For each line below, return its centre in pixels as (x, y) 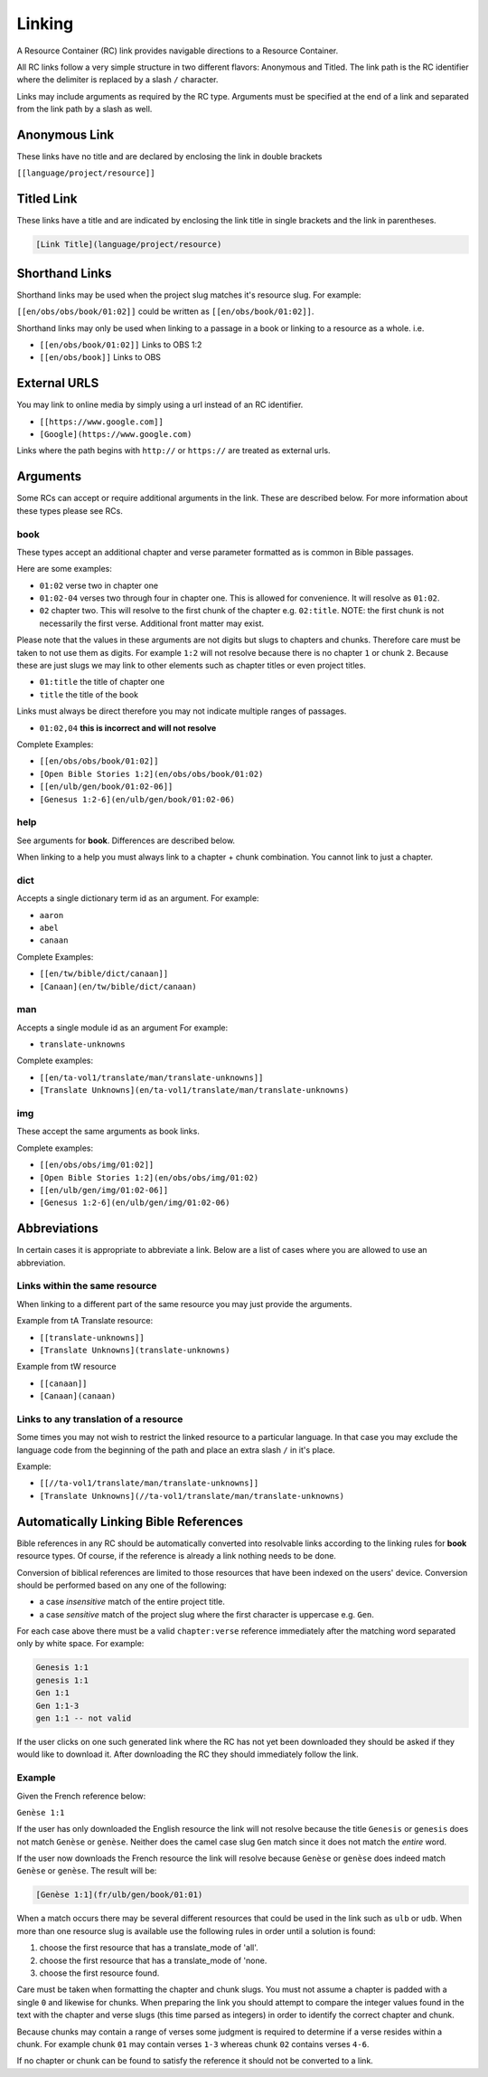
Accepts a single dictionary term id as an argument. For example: (138, 898)
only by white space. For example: (80, 1644)
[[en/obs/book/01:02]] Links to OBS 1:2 (121, 345)
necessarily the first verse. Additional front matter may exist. (152, 623)
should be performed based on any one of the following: (122, 1585)
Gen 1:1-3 (57, 1706)
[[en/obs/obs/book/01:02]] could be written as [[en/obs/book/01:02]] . (165, 311)
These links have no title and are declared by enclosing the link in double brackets (169, 156)
